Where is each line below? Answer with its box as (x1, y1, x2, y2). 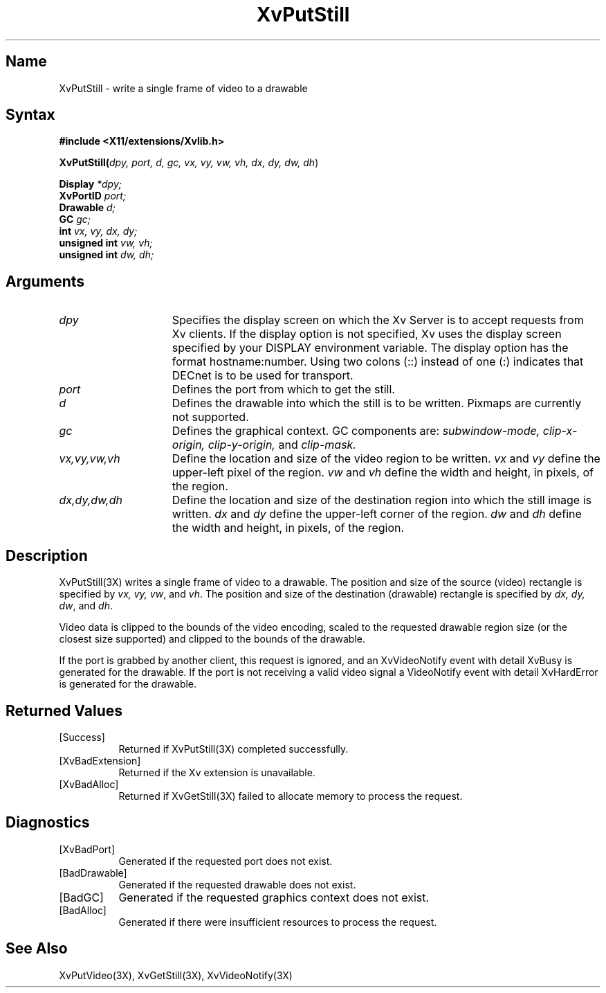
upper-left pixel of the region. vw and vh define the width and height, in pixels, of (172, 465, 594, 480)
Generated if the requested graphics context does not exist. (118, 890, 430, 904)
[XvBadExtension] (59, 754, 141, 767)
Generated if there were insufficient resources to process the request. (118, 915, 437, 928)
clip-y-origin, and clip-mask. (208, 438, 356, 452)
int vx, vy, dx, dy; (59, 225, 138, 238)
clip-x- (542, 424, 578, 438)
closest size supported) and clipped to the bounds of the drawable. (59, 633, 365, 645)
